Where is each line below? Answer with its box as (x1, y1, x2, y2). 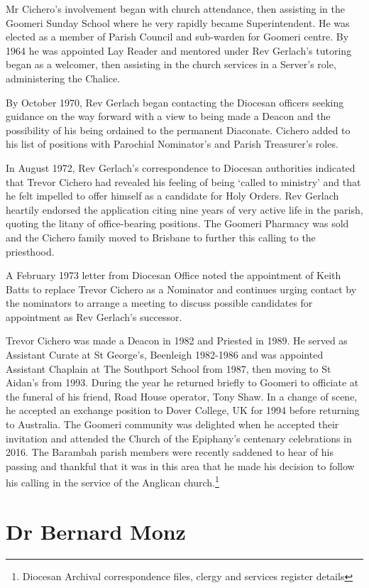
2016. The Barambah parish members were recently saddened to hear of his (6, 445, 334, 459)
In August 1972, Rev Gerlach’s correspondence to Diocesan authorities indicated (6, 160, 356, 175)
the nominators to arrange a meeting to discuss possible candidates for (6, 295, 313, 310)
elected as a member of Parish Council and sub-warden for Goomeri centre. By (6, 29, 349, 44)
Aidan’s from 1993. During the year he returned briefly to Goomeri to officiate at (6, 375, 359, 390)
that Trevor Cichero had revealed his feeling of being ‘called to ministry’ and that (6, 174, 361, 189)
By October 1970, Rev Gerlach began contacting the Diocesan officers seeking (6, 94, 344, 109)
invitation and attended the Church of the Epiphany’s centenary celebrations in (6, 430, 352, 445)
